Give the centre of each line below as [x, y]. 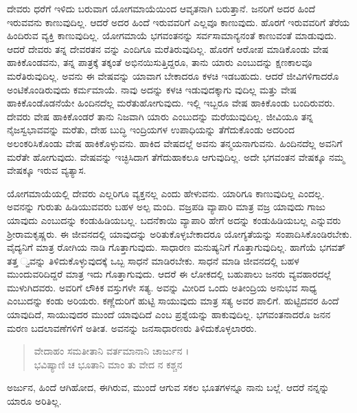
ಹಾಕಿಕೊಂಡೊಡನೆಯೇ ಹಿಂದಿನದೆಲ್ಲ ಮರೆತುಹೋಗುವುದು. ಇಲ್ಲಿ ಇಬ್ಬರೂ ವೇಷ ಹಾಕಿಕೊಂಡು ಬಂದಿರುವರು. [171, 103]
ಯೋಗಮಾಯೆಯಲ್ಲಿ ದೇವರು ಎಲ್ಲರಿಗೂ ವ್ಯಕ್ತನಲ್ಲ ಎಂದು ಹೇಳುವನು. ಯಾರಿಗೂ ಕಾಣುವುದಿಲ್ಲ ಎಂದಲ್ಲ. [166, 193]
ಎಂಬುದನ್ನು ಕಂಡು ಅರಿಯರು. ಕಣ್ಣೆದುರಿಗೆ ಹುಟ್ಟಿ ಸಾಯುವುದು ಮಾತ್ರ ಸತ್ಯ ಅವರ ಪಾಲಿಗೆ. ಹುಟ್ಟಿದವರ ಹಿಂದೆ [173, 301]
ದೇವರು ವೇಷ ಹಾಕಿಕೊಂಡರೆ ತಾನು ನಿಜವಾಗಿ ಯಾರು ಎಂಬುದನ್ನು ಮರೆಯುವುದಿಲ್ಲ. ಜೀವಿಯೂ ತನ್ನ [160, 116]
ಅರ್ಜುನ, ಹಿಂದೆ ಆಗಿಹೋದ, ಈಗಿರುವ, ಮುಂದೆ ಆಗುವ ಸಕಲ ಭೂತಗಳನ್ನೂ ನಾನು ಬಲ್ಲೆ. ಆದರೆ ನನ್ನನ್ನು [168, 387]
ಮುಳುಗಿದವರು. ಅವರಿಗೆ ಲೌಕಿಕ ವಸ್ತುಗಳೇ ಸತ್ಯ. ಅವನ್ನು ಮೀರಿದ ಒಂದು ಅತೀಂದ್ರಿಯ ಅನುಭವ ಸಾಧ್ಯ [162, 287]
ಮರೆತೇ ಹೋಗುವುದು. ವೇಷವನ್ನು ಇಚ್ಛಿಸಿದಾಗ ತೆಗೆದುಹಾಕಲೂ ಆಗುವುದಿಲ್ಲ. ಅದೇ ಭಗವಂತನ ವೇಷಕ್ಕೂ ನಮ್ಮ [176, 156]
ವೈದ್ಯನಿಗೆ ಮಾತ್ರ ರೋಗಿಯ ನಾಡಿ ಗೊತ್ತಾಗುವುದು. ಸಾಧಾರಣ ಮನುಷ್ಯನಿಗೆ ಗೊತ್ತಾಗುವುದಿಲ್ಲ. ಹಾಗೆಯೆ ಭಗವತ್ [176, 247]
